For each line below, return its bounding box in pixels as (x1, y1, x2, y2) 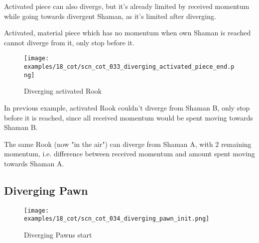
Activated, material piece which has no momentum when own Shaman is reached (4, 27, 251, 38)
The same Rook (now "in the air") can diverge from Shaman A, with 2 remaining (4, 138, 252, 149)
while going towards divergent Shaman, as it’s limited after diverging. (4, 10, 216, 21)
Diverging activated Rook (24, 86, 102, 96)
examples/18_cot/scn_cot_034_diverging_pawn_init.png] (24, 215, 210, 223)
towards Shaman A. (4, 158, 64, 168)
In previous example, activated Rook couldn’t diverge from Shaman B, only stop (4, 102, 250, 113)
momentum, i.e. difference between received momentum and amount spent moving (4, 148, 255, 159)
